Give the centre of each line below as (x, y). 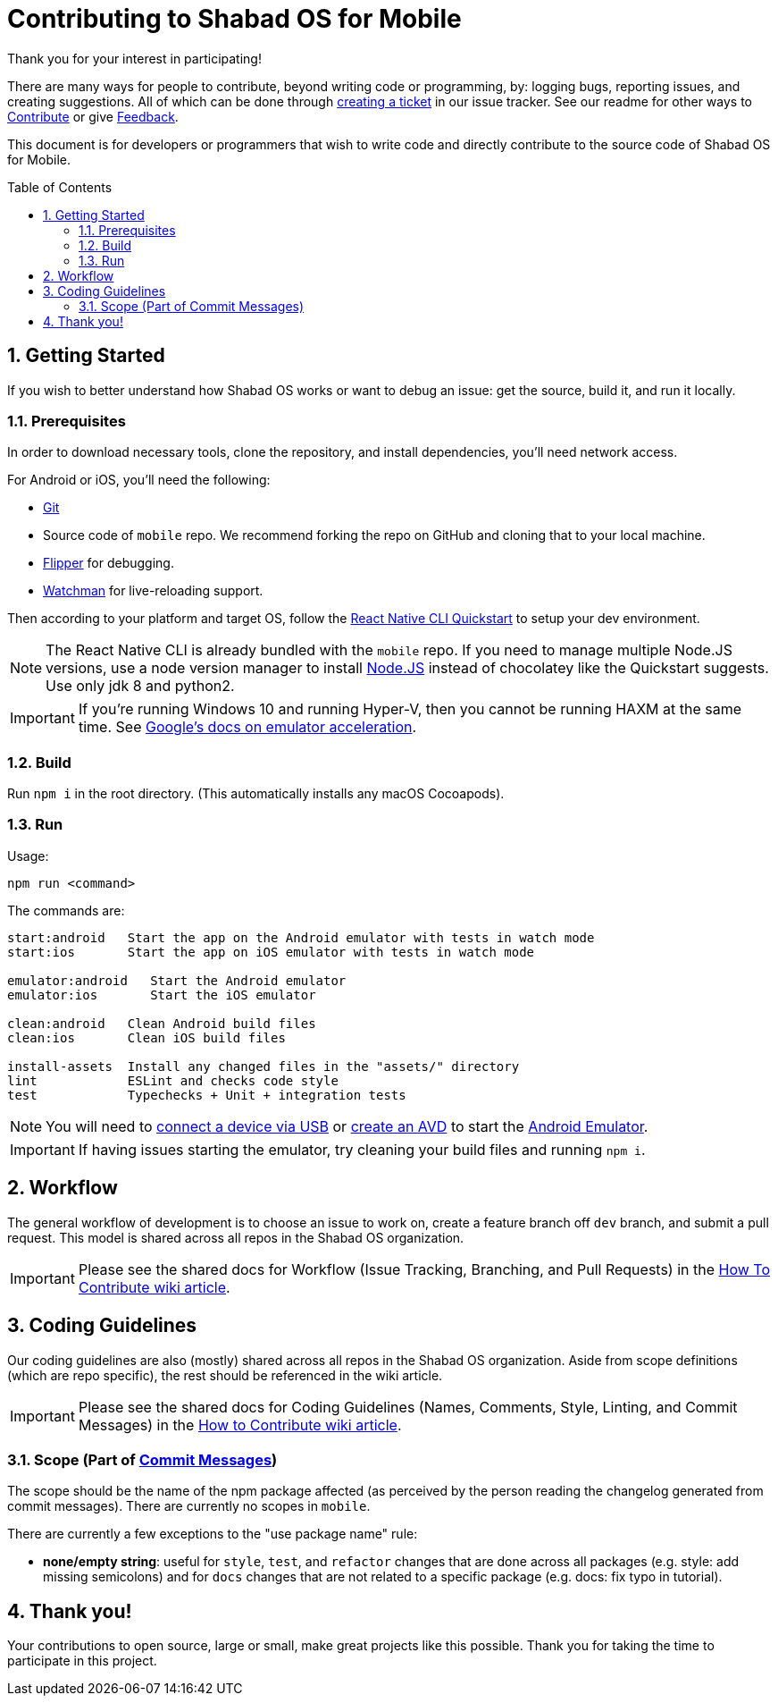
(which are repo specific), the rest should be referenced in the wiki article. (225, 1375)
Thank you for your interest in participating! (134, 58)
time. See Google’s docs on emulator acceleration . (247, 727)
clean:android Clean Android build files (162, 1023)
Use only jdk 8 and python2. (140, 686)
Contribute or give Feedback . (93, 116)
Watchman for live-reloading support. (153, 591)
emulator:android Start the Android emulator (177, 980)
